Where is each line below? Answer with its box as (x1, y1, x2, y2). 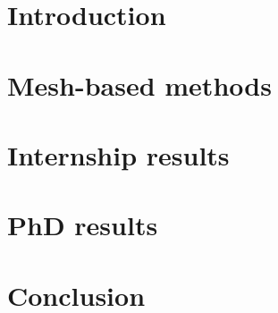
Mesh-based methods (7, 66, 272, 103)
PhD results (7, 207, 158, 243)
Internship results (7, 136, 230, 173)
